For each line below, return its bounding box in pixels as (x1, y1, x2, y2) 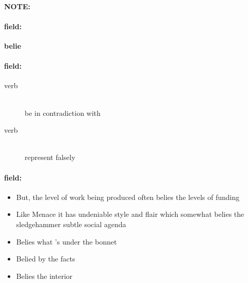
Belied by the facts (16, 253, 75, 264)
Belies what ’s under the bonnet (16, 236, 117, 247)
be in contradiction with (25, 107, 101, 118)
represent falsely (25, 152, 75, 163)
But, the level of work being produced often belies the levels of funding (16, 191, 240, 202)
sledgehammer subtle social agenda (16, 218, 126, 229)
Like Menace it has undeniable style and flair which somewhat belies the (16, 209, 244, 219)
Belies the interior (16, 270, 73, 281)
